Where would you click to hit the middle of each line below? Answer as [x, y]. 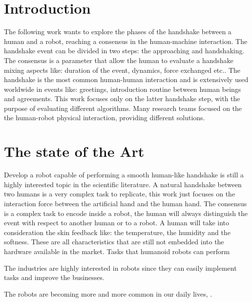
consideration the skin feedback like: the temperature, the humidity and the [117, 232]
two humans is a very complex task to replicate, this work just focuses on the [120, 194]
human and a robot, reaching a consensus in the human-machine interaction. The [126, 41]
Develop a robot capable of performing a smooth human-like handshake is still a [124, 175]
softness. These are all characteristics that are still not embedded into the [114, 242]
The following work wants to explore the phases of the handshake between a [118, 32]
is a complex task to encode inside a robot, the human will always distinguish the [126, 213]
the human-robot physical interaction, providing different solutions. [105, 118]
